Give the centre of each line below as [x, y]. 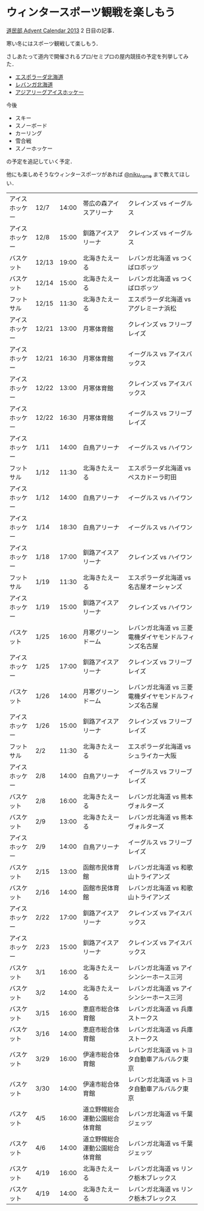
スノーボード [31, 125]
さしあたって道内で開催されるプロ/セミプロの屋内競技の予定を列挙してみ [97, 56]
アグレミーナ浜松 [152, 308]
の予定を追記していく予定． [41, 161]
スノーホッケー [34, 148]
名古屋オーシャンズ [155, 587]
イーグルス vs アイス [157, 354]
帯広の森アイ [101, 203]
